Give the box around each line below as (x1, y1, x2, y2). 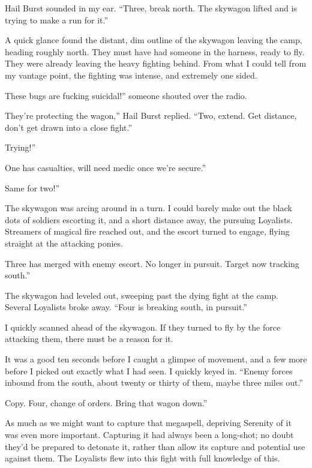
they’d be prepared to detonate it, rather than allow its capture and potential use (5, 440, 305, 452)
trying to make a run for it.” (5, 13, 109, 26)
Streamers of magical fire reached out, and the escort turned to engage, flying (5, 225, 290, 238)
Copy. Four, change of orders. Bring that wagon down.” (5, 396, 208, 409)
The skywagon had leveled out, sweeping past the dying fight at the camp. (5, 289, 278, 301)
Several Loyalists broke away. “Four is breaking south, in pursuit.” (5, 301, 247, 313)
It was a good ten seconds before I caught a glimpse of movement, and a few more (5, 353, 307, 365)
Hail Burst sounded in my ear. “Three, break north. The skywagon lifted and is (5, 2, 297, 14)
